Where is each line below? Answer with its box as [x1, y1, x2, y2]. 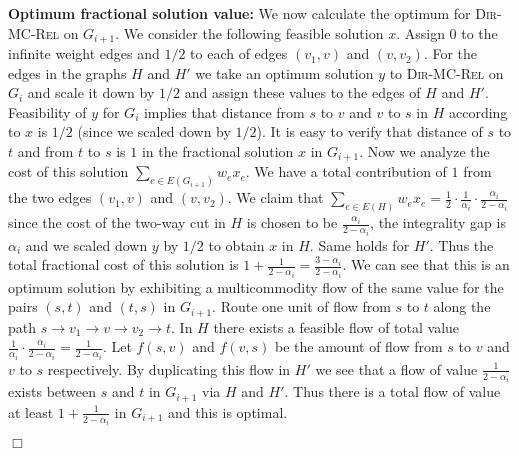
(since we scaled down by [77, 121, 231, 142]
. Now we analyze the [359, 141, 490, 162]
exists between [8, 381, 97, 402]
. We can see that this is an [342, 254, 510, 275]
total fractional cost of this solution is [8, 254, 239, 275]
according [448, 101, 508, 122]
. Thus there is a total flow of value [284, 381, 501, 402]
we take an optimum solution [195, 62, 374, 83]
